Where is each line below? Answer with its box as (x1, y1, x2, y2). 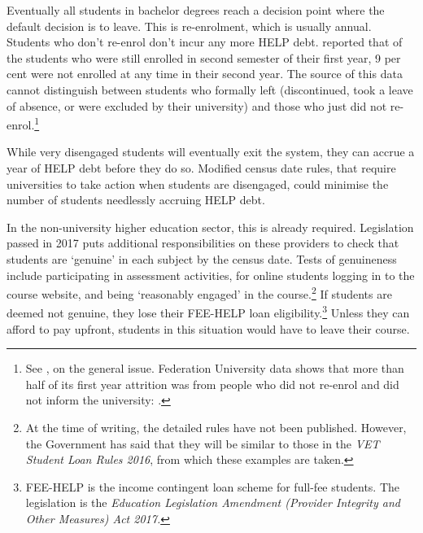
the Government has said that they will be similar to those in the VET (25, 435, 380, 452)
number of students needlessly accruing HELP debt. (7, 191, 265, 208)
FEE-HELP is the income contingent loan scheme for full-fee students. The (25, 478, 400, 495)
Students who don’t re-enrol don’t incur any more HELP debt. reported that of (7, 33, 403, 50)
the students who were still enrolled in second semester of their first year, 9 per (7, 49, 401, 66)
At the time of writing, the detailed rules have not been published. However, (25, 419, 407, 436)
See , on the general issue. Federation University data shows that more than (25, 360, 404, 377)
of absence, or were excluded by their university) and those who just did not (7, 97, 387, 114)
